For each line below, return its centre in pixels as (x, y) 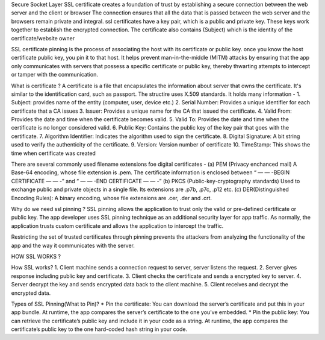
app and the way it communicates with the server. (73, 245)
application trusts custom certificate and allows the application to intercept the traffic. (117, 225)
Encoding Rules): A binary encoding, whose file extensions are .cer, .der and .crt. (112, 198)
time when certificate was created (54, 153)
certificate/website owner (43, 38)
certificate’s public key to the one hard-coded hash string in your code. (99, 329)
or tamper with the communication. (55, 75)
